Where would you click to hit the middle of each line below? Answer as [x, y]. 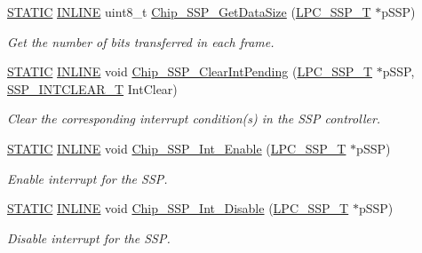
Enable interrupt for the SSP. [88, 178]
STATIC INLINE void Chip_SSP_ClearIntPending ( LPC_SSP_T [190, 71]
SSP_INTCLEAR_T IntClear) [92, 88]
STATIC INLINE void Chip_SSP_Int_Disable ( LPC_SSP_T [178, 208]
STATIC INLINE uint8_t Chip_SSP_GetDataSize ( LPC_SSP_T [189, 12]
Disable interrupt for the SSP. [89, 237]
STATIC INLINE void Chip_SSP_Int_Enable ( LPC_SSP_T [177, 148]
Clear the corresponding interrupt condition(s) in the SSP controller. [194, 119]
